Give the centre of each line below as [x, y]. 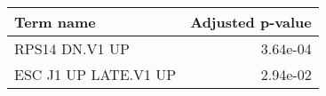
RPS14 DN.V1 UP [72, 48]
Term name [55, 22]
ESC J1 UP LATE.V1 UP [95, 74]
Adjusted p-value [251, 22]
